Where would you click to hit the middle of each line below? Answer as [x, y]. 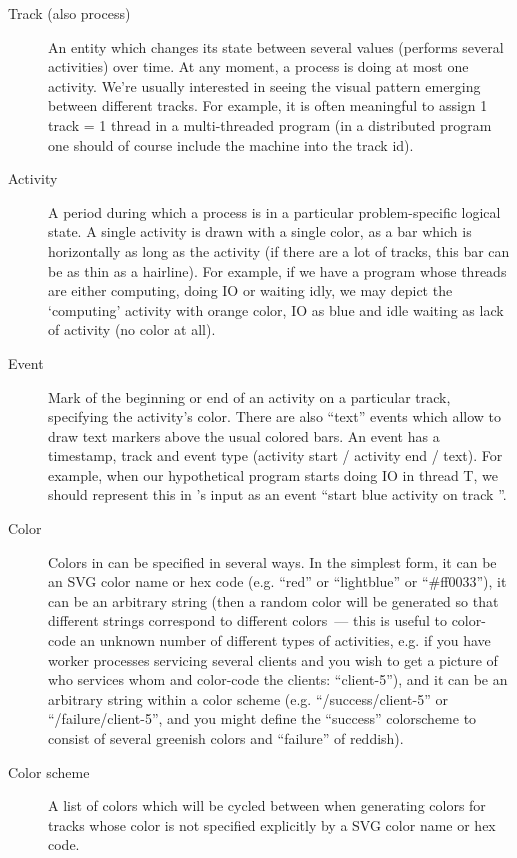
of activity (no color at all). [132, 329]
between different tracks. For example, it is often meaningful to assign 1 [268, 105]
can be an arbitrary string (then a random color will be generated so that [273, 600]
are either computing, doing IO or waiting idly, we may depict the [250, 290]
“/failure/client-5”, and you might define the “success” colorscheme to [262, 718]
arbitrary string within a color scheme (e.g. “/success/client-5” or [248, 698]
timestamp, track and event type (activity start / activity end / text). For [275, 455]
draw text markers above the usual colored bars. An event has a [244, 435]
